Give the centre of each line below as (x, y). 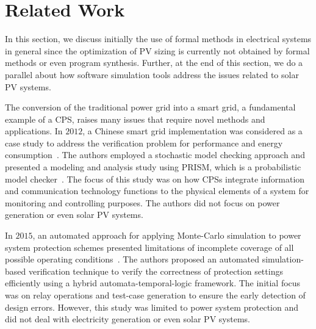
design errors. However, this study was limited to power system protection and (152, 307)
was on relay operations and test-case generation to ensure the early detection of (155, 295)
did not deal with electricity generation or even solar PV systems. (127, 319)
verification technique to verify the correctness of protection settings (156, 271)
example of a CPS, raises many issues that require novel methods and (135, 119)
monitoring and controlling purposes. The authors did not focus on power (142, 202)
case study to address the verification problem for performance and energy (144, 143)
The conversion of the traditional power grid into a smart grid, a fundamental (150, 107)
